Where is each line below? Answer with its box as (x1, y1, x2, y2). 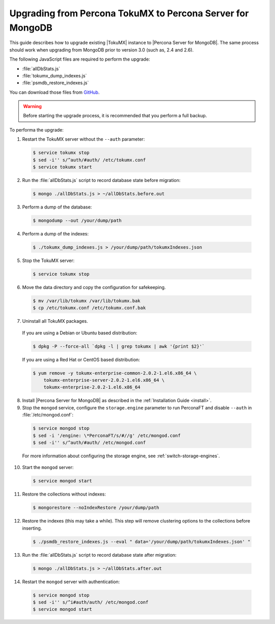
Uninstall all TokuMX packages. (22, 318, 89, 324)
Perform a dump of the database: (22, 204, 92, 210)
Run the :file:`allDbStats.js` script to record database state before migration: (22, 177, 181, 183)
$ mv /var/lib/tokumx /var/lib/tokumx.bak (33, 298, 141, 303)
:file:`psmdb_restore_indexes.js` (22, 80, 89, 86)
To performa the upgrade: (9, 126, 64, 133)
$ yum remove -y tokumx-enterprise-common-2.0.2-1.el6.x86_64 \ (33, 370, 197, 376)
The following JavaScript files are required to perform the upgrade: (9, 56, 150, 62)
